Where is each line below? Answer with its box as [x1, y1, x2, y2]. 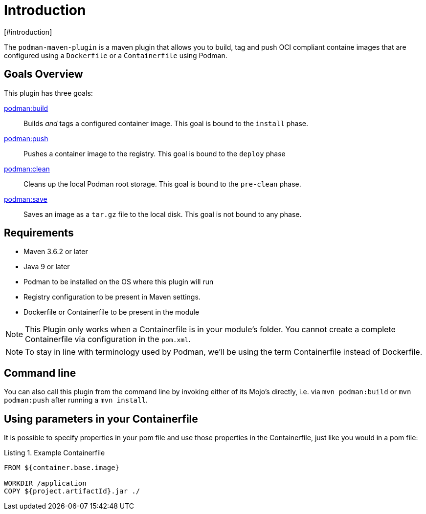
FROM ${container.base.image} [4, 464, 120, 472]
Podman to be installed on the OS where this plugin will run [23, 278, 214, 286]
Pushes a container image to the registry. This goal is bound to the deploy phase [23, 149, 286, 158]
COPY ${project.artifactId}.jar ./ [4, 487, 140, 495]
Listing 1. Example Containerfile [4, 449, 105, 457]
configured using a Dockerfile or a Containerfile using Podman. [4, 51, 227, 60]
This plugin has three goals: [4, 88, 93, 97]
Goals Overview [4, 68, 83, 81]
